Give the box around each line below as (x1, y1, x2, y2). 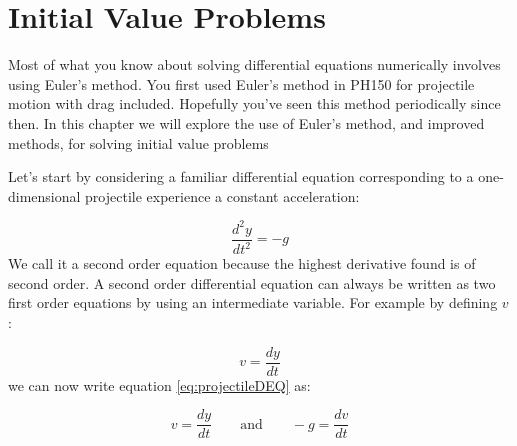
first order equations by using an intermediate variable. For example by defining (8, 292, 498, 313)
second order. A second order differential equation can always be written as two (8, 272, 496, 293)
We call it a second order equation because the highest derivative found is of (8, 253, 476, 274)
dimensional (8, 185, 81, 206)
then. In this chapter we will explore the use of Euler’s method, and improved (8, 112, 485, 133)
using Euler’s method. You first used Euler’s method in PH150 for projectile (8, 73, 475, 94)
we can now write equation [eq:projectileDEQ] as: (8, 374, 311, 395)
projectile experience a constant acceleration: (85, 185, 360, 206)
